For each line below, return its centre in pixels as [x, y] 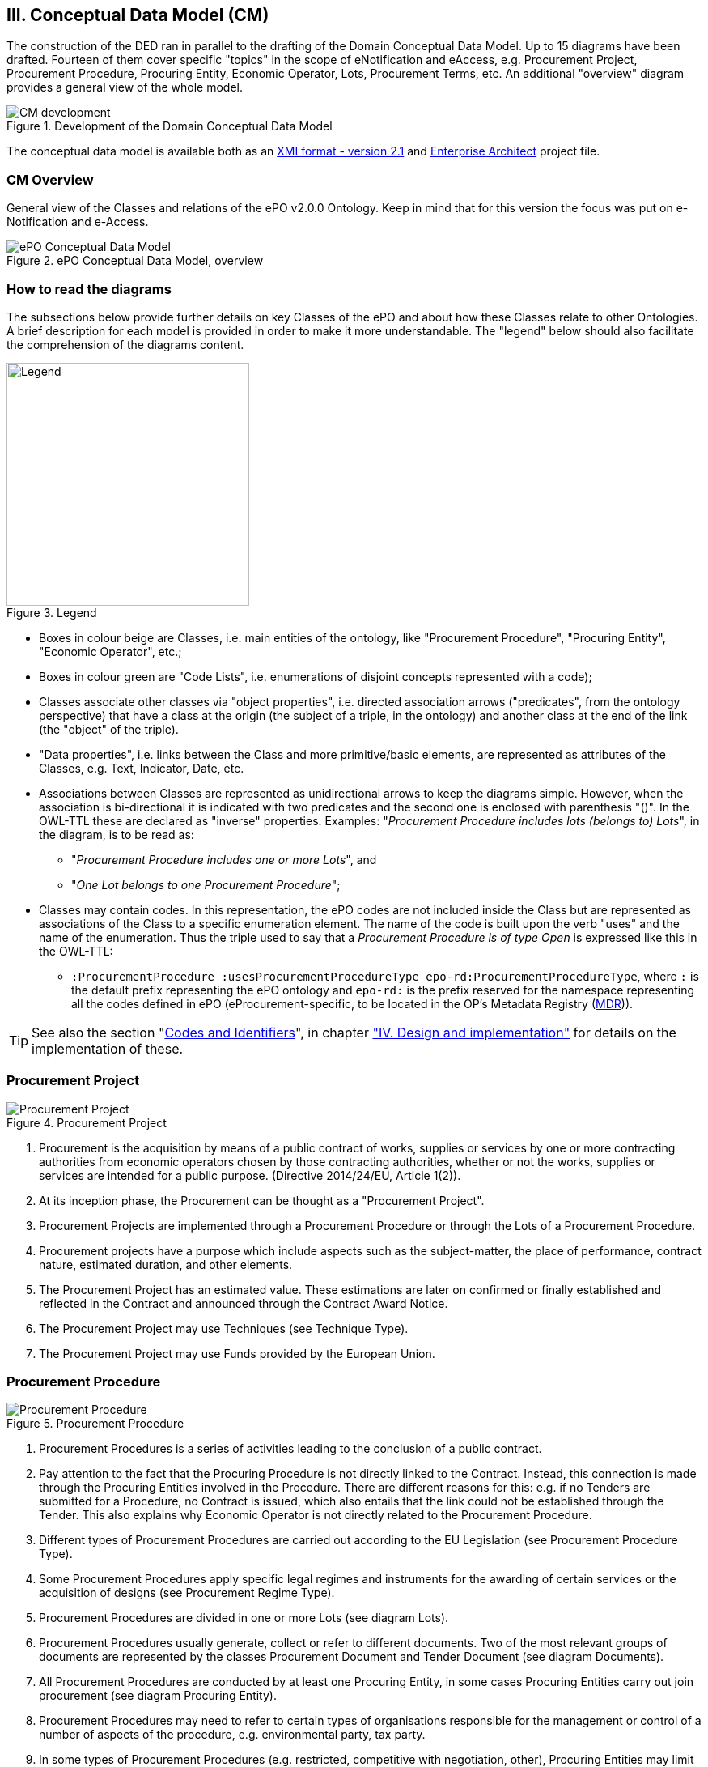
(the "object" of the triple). [109, 729]
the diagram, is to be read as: [117, 834]
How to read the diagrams [89, 289]
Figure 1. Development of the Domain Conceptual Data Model [170, 126]
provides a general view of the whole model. [125, 87]
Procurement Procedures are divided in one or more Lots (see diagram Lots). [244, 1618]
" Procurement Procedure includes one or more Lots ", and [224, 859]
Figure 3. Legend [52, 612]
